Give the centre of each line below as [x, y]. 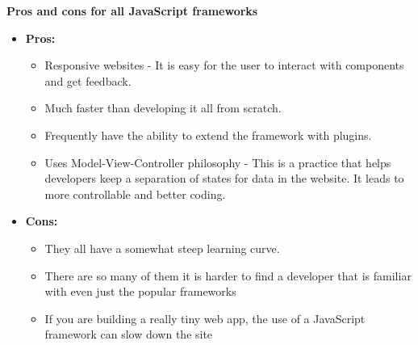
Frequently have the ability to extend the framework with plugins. [208, 135]
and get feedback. [88, 80]
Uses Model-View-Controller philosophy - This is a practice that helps [218, 162]
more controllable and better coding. [135, 194]
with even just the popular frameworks [140, 291]
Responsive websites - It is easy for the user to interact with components [224, 65]
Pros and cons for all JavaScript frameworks [132, 11]
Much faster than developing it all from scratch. [163, 108]
